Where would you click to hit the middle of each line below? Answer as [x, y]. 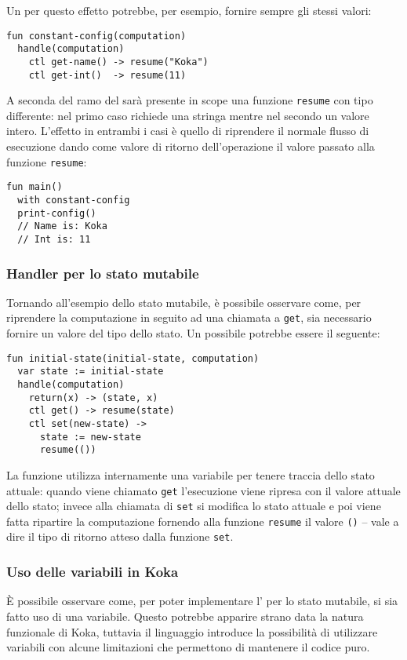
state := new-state [90, 437]
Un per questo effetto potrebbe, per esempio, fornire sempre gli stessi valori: [189, 10]
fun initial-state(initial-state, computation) [133, 358]
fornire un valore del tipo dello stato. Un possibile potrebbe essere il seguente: [193, 333]
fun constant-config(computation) [96, 36]
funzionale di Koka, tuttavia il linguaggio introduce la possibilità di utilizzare [192, 631]
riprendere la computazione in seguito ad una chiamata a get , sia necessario [189, 317]
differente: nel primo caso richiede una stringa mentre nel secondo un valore [188, 115]
